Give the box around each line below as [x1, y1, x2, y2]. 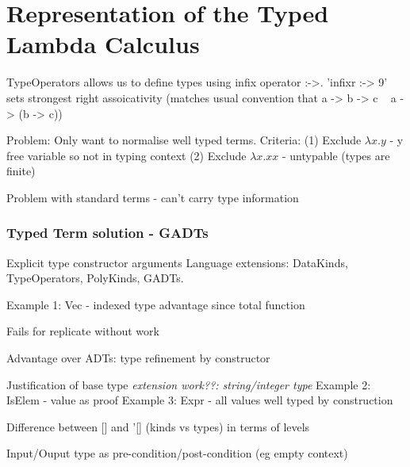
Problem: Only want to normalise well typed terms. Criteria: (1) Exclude [6, 132, 362, 148]
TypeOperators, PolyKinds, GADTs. [6, 270, 184, 286]
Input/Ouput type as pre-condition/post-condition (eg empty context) [6, 445, 348, 461]
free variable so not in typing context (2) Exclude [6, 147, 247, 163]
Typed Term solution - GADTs [6, 223, 209, 243]
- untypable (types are [282, 147, 390, 163]
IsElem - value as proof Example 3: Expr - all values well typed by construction [6, 392, 393, 408]
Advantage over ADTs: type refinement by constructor [6, 350, 270, 366]
